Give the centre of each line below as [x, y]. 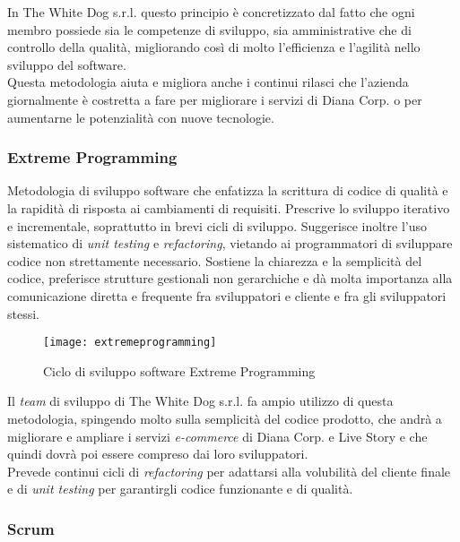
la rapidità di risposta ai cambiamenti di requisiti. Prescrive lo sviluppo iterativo [229, 207]
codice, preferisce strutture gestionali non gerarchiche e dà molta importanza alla [230, 278]
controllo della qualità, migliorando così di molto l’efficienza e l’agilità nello [214, 47]
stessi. [23, 313]
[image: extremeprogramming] [130, 343]
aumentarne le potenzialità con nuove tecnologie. [141, 117]
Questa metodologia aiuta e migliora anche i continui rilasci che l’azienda [208, 82]
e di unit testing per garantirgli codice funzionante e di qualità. [180, 489]
